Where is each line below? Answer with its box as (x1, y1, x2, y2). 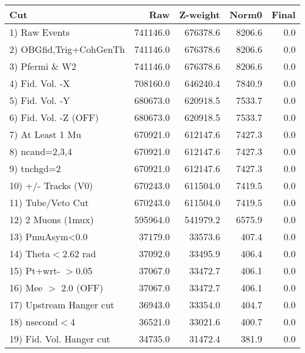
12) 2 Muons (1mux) (9, 213, 94, 226)
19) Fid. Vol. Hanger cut (9, 332, 110, 345)
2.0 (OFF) (61, 281, 103, 294)
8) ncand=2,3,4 (9, 144, 72, 158)
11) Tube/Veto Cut (9, 196, 89, 209)
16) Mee (9, 281, 43, 294)
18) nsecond (9, 315, 58, 328)
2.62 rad (62, 247, 96, 260)
